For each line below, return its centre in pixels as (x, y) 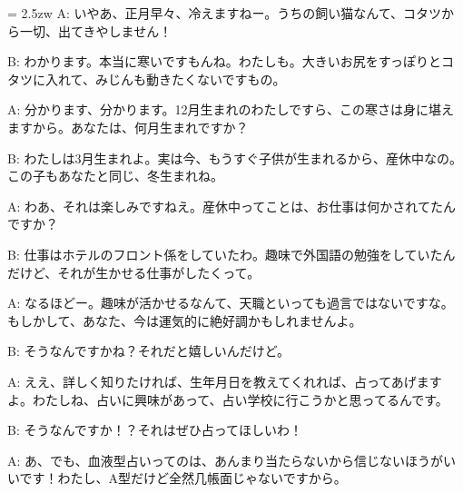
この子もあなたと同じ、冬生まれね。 (115, 176)
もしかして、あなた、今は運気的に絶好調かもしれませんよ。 (185, 320)
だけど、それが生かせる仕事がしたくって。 (134, 272)
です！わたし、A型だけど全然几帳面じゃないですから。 (183, 478)
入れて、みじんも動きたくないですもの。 (165, 79)
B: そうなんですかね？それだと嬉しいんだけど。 (149, 351)
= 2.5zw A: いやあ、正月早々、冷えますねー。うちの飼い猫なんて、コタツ (224, 13)
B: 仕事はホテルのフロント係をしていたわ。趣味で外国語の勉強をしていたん (231, 254)
